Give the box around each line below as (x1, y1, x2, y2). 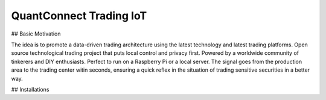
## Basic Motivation (11, 30, 61, 37)
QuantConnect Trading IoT (11, 9, 147, 22)
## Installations (11, 86, 50, 93)
